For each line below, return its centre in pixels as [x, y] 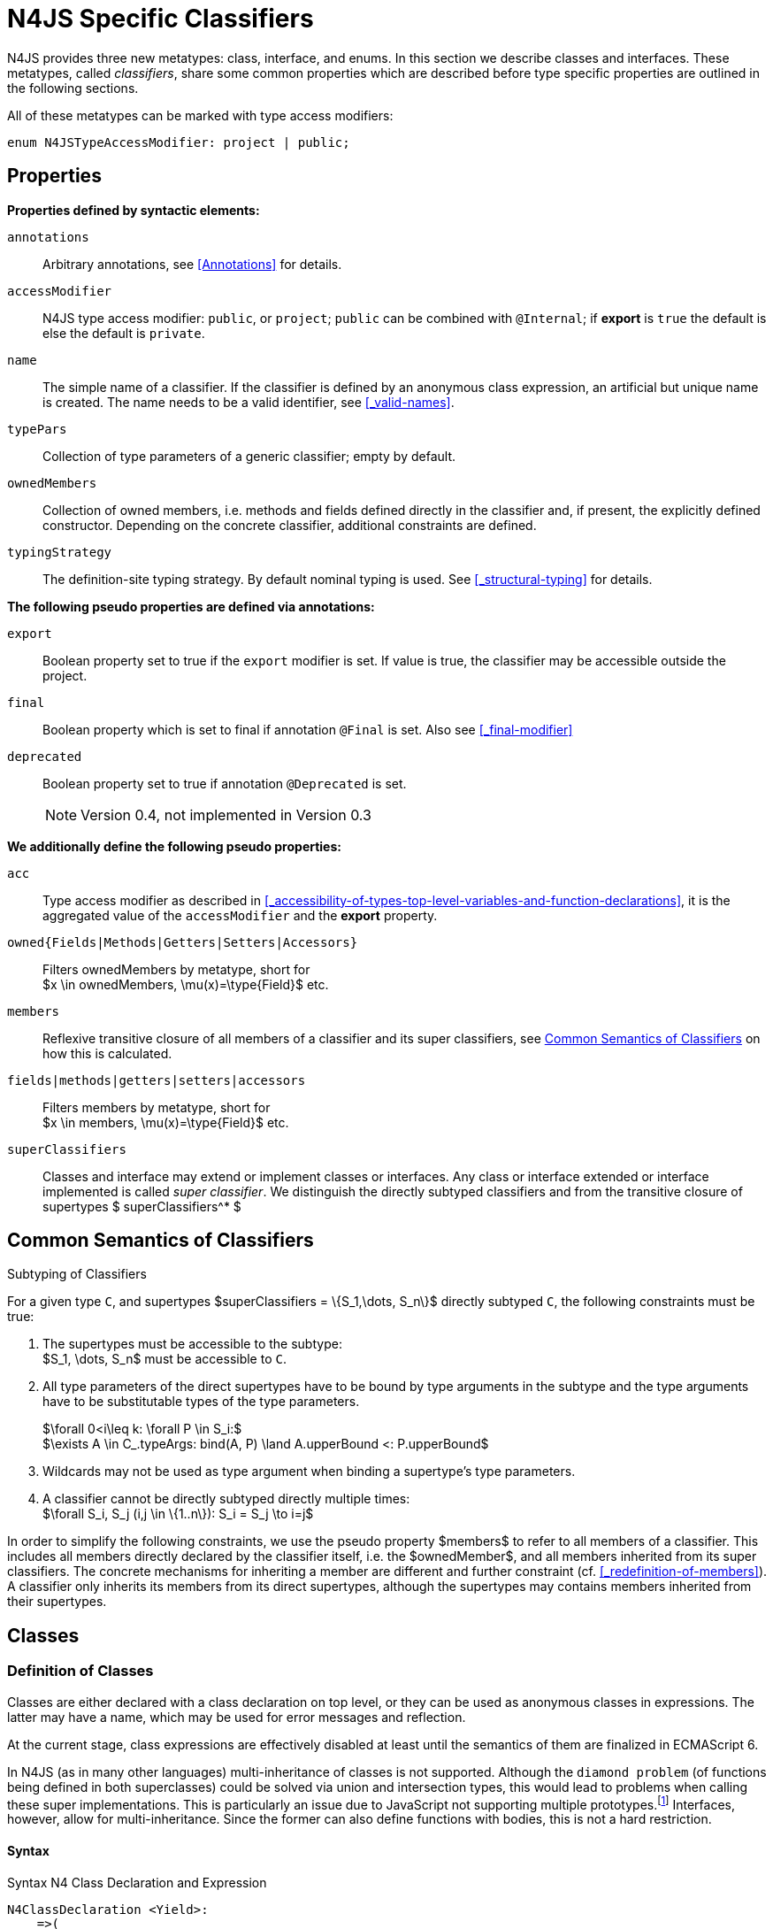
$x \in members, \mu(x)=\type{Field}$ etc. [166, 1122]
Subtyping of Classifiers [77, 1274]
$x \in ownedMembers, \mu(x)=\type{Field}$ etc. [186, 984]
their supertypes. [57, 1602]
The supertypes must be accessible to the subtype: [192, 1344]
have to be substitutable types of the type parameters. [201, 1402]
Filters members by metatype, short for [157, 1107]
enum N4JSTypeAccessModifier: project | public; [179, 142]
